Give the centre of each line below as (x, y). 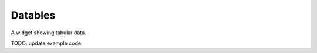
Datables (33, 15)
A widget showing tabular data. (48, 33)
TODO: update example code (46, 43)
